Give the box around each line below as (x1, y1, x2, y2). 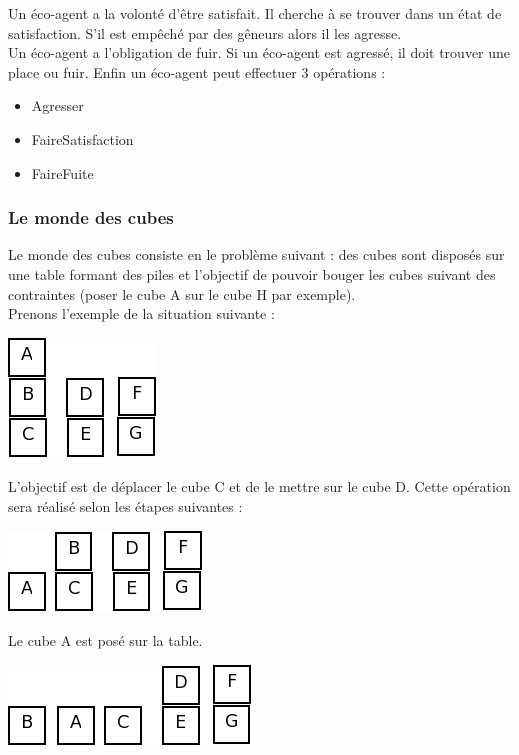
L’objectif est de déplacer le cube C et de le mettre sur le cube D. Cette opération (8, 476, 511, 497)
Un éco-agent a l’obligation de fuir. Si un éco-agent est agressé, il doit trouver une (8, 42, 511, 63)
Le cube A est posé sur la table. (8, 630, 203, 651)
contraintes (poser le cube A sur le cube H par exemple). (8, 283, 356, 304)
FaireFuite (31, 162, 94, 183)
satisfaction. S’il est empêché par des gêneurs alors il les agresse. (8, 22, 402, 43)
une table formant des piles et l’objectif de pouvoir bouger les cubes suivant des (8, 263, 496, 284)
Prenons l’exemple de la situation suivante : (8, 303, 275, 324)
